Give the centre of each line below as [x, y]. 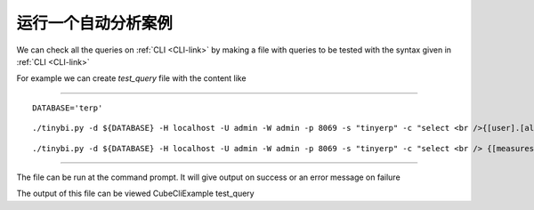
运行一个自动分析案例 [95, 23]
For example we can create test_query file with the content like [131, 78]
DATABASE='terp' [68, 108]
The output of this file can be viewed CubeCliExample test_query [135, 194]
